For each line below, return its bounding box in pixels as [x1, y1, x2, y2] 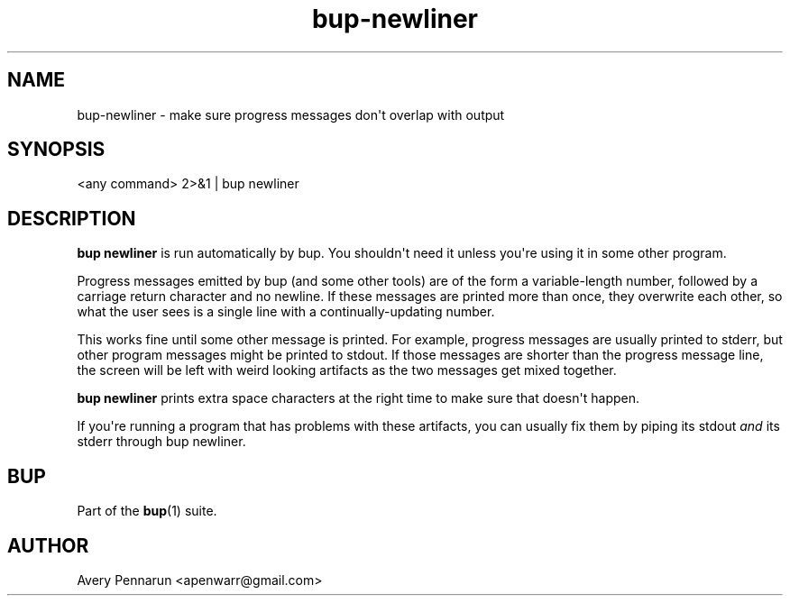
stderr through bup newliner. [77, 434, 246, 450]
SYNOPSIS [7, 138, 106, 161]
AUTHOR [7, 534, 89, 557]
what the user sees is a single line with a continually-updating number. [77, 304, 495, 320]
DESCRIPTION [7, 206, 136, 230]
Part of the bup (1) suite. [77, 503, 217, 519]
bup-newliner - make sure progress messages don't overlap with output [77, 106, 505, 123]
